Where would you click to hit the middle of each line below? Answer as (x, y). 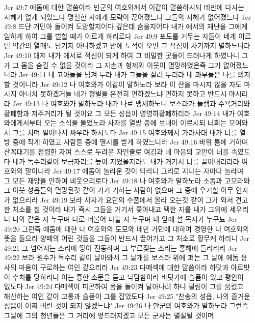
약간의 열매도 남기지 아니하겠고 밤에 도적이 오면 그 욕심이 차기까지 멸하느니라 (131, 45)
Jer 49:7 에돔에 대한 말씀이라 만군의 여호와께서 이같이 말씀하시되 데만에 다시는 (124, 7)
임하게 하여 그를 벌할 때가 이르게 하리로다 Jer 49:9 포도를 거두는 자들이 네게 (120, 36)
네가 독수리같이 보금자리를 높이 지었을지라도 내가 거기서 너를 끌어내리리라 (126, 161)
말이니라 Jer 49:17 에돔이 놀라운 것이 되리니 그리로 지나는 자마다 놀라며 (134, 171)
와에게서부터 (23, 123)
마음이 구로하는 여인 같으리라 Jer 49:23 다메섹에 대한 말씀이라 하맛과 (124, 267)
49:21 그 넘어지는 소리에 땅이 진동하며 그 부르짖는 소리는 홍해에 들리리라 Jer (121, 248)
